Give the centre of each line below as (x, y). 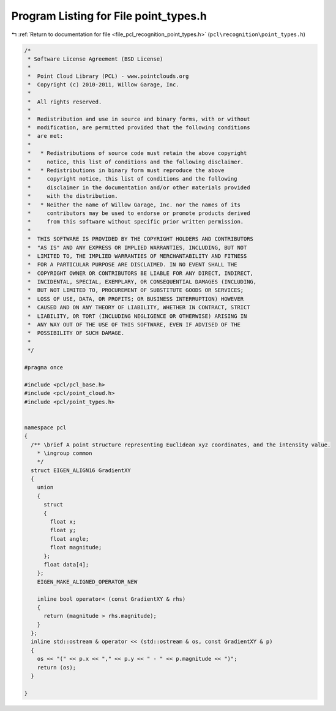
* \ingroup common (65, 453)
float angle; (69, 539)
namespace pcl (45, 427)
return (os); (57, 667)
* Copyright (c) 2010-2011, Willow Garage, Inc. (104, 85)
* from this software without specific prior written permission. (136, 222)
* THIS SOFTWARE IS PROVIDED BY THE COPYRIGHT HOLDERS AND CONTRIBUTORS (141, 239)
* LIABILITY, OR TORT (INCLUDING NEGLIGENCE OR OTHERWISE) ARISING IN (137, 316)
